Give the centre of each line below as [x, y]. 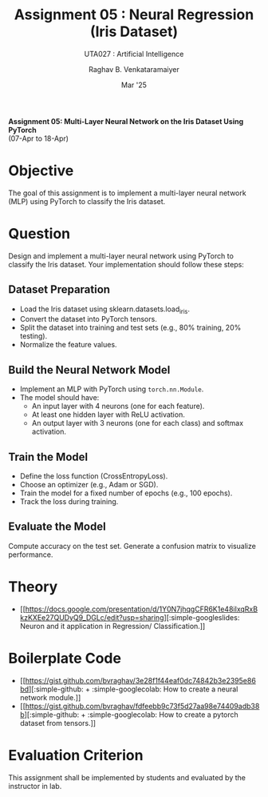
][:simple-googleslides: [201, 617]
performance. [31, 555]
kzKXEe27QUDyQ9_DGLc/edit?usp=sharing [92, 617]
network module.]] [50, 697]
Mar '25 [134, 85]
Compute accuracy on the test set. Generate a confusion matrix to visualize [132, 546]
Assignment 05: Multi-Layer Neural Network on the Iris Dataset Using [126, 121]
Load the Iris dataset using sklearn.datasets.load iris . [104, 310]
